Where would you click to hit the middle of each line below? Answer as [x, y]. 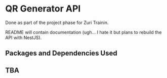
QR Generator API [43, 9]
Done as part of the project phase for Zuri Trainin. [57, 22]
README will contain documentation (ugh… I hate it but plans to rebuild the [83, 32]
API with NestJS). [24, 37]
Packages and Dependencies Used [61, 53]
